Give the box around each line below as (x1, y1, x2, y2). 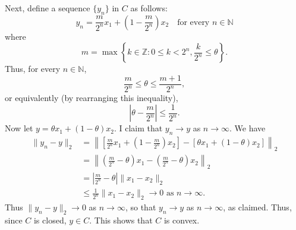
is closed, (33, 214, 67, 226)
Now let (5, 122, 33, 134)
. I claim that (114, 122, 163, 134)
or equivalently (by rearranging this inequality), (5, 92, 178, 104)
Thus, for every (5, 62, 61, 75)
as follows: (130, 2, 168, 14)
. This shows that (89, 214, 153, 226)
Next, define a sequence (5, 2, 90, 14)
